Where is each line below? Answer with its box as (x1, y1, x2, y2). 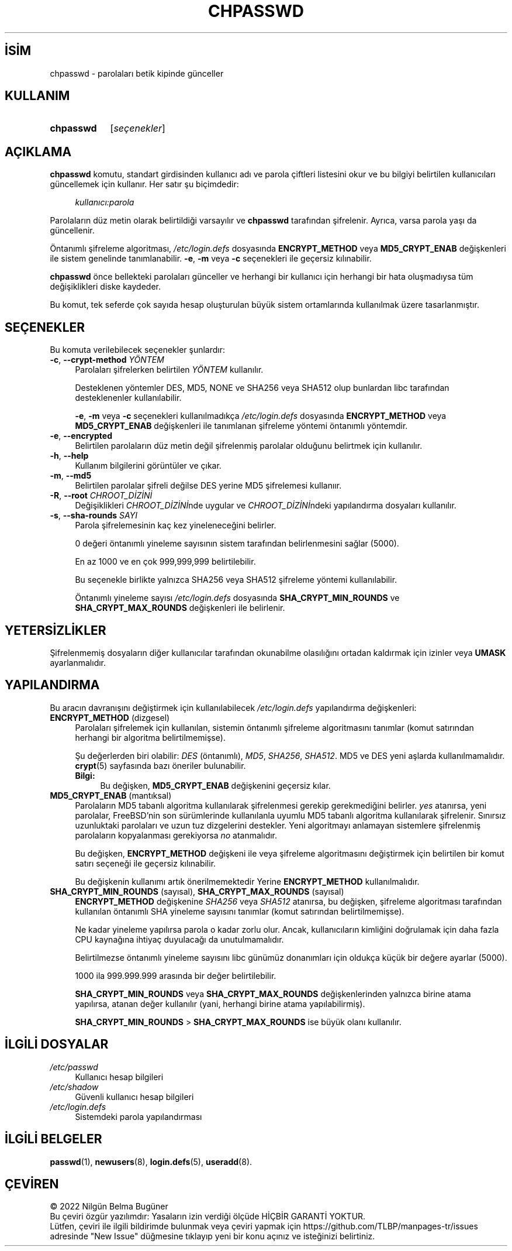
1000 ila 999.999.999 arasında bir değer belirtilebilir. (75, 970, 276, 981)
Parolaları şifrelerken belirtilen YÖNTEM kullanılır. (75, 365, 264, 375)
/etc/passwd (50, 1061, 98, 1072)
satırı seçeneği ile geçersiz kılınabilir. (75, 858, 216, 868)
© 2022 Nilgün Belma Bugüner (50, 1201, 168, 1212)
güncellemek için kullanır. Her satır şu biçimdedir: (50, 179, 239, 190)
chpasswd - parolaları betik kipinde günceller (50, 68, 224, 78)
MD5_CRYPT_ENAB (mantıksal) (50, 790, 172, 800)
